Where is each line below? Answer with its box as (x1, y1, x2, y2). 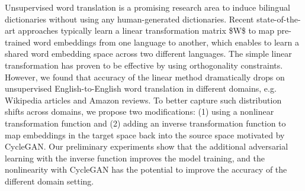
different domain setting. (5, 174, 94, 187)
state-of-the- (256, 12, 301, 25)
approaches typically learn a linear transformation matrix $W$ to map (18, 24, 275, 37)
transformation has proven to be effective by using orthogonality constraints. (5, 59, 283, 71)
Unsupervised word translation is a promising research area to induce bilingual (5, 1, 290, 13)
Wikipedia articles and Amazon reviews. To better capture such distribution (5, 93, 282, 106)
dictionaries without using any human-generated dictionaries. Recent (5, 12, 254, 25)
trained (5, 35, 31, 48)
